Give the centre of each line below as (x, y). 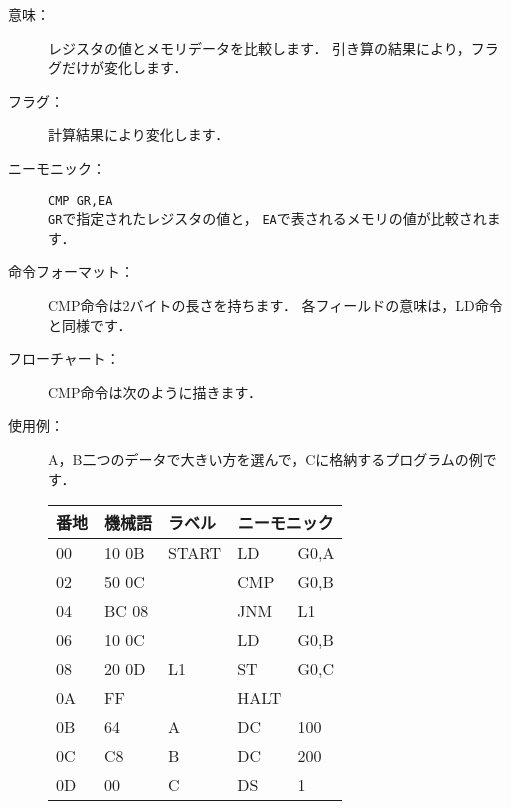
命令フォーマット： (71, 271)
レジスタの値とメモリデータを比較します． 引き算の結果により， (259, 47)
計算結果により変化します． (139, 134)
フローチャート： (64, 358)
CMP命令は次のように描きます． (155, 391)
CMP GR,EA (80, 200)
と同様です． (90, 324)
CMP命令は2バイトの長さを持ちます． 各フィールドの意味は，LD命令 (275, 305)
